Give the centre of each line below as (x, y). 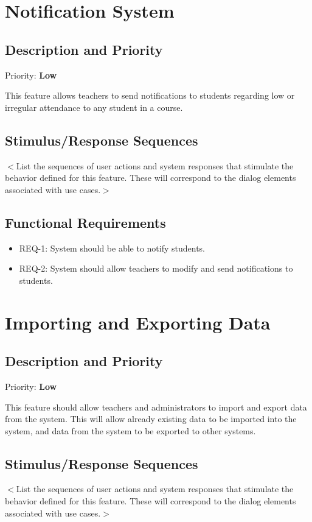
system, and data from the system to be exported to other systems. (130, 430)
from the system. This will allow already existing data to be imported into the (151, 419)
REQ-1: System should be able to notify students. (112, 248)
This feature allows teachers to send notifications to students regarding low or (150, 95)
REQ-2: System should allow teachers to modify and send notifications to (156, 268)
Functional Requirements (85, 222)
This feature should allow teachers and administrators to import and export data (156, 407)
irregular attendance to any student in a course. (94, 107)
